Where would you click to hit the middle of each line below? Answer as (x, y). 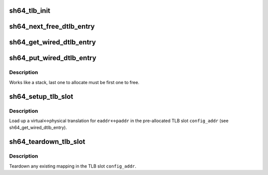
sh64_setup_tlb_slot (41, 96)
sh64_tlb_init (30, 11)
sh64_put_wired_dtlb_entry (53, 58)
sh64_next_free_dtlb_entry (52, 26)
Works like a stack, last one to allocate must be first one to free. (74, 82)
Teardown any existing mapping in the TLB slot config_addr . (73, 166)
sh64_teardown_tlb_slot (47, 142)
